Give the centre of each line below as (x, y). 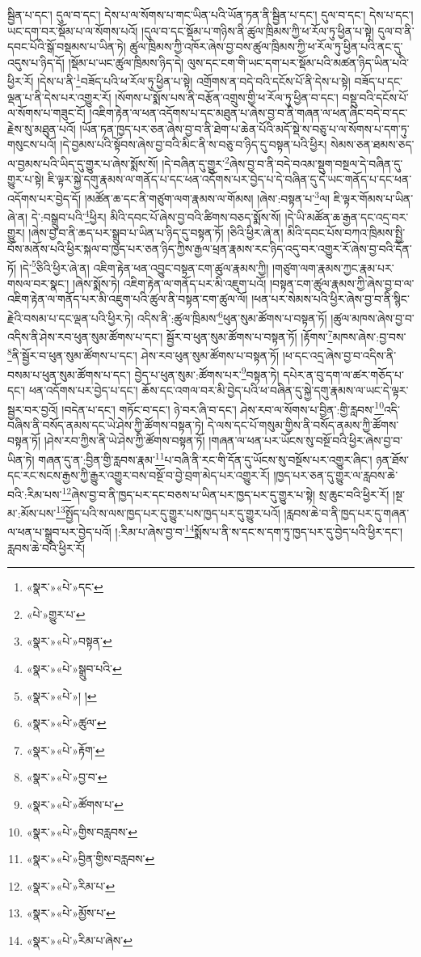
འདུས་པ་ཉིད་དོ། (36, 62)
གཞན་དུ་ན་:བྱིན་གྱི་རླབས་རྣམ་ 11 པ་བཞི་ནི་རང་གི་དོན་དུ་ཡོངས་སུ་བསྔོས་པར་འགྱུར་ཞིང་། (205, 458)
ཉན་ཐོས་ (392, 459)
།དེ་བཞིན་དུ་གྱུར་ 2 (196, 162)
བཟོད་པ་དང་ (379, 81)
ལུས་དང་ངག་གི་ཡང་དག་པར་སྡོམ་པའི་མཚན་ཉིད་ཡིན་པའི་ (298, 62)
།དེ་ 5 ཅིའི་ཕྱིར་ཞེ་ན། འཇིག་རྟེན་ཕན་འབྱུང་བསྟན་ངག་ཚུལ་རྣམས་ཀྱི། (144, 266)
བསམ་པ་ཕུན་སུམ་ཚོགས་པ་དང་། (69, 374)
